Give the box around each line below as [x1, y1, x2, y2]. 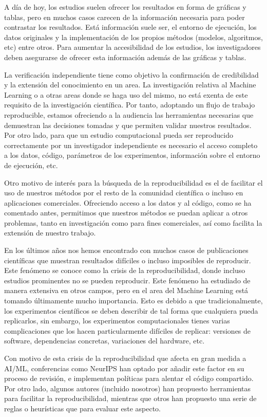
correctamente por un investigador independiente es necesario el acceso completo [4, 139, 258, 150]
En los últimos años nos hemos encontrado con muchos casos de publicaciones [4, 245, 249, 256]
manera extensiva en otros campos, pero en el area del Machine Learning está [4, 285, 249, 296]
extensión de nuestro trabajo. [4, 227, 96, 238]
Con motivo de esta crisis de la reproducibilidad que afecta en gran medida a [4, 353, 246, 363]
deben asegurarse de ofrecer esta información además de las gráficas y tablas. [4, 51, 246, 62]
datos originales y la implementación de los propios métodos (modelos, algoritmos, [4, 31, 263, 42]
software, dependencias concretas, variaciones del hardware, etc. [4, 335, 205, 346]
